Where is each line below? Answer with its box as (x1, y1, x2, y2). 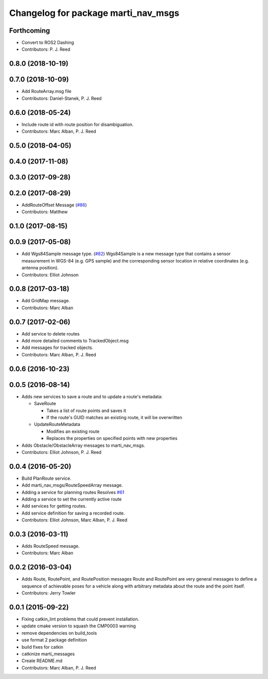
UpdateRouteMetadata (34, 422, 80, 427)
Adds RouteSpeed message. (21, 543, 80, 549)
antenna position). (21, 265, 59, 271)
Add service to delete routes (21, 331, 80, 337)
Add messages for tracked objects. (21, 344, 94, 350)
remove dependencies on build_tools (21, 630, 97, 636)
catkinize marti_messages (21, 651, 75, 657)
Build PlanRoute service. (21, 475, 71, 481)
